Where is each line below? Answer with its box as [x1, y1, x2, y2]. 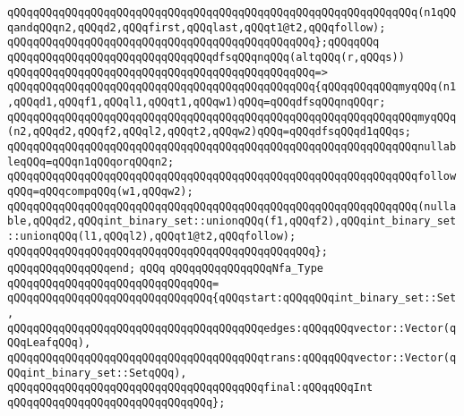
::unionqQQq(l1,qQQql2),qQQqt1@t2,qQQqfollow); [7, 229, 296, 242]
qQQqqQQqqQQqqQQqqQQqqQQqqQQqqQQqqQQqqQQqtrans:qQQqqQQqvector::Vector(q [7, 352, 457, 365]
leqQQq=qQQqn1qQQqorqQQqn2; [7, 155, 175, 168]
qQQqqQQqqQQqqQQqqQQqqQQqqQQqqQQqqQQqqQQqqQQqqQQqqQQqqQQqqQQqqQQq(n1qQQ [7, 6, 457, 19]
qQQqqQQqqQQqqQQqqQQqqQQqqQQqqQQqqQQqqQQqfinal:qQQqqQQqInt [7, 381, 374, 395]
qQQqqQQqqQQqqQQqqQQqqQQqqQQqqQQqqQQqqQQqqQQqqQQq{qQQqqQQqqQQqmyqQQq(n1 [7, 81, 457, 94]
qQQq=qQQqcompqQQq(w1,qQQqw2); [7, 184, 193, 198]
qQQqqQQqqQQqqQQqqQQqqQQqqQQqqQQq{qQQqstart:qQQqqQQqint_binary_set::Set [7, 292, 457, 305]
